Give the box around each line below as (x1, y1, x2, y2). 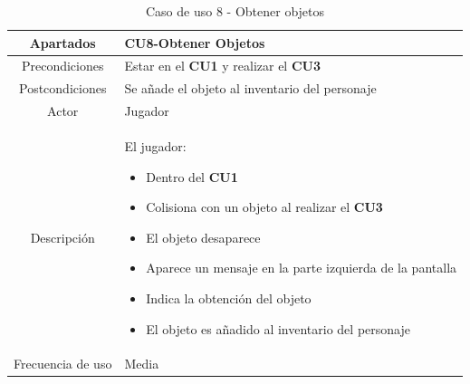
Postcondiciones (19, 79, 107, 98)
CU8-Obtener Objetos (124, 33, 265, 52)
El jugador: (124, 136, 187, 155)
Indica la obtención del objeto (146, 288, 312, 307)
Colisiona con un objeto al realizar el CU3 (146, 197, 383, 216)
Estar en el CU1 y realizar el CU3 (124, 56, 321, 75)
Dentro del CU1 (146, 167, 238, 186)
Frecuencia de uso (14, 354, 112, 373)
